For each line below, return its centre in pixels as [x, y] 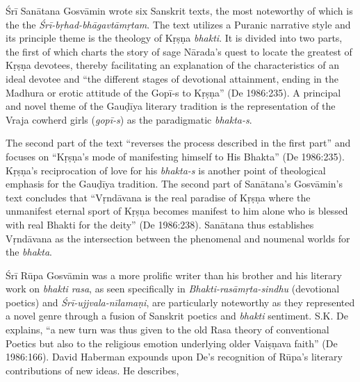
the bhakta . [29, 252]
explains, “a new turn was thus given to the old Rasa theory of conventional [167, 330]
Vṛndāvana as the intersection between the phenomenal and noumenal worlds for [178, 238]
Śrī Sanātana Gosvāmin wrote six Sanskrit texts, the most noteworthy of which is [179, 10]
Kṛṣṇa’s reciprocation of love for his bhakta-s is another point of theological [166, 170]
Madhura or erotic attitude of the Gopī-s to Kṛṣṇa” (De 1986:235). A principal [173, 92]
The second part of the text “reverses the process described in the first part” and [178, 143]
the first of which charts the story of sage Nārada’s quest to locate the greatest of [179, 51]
